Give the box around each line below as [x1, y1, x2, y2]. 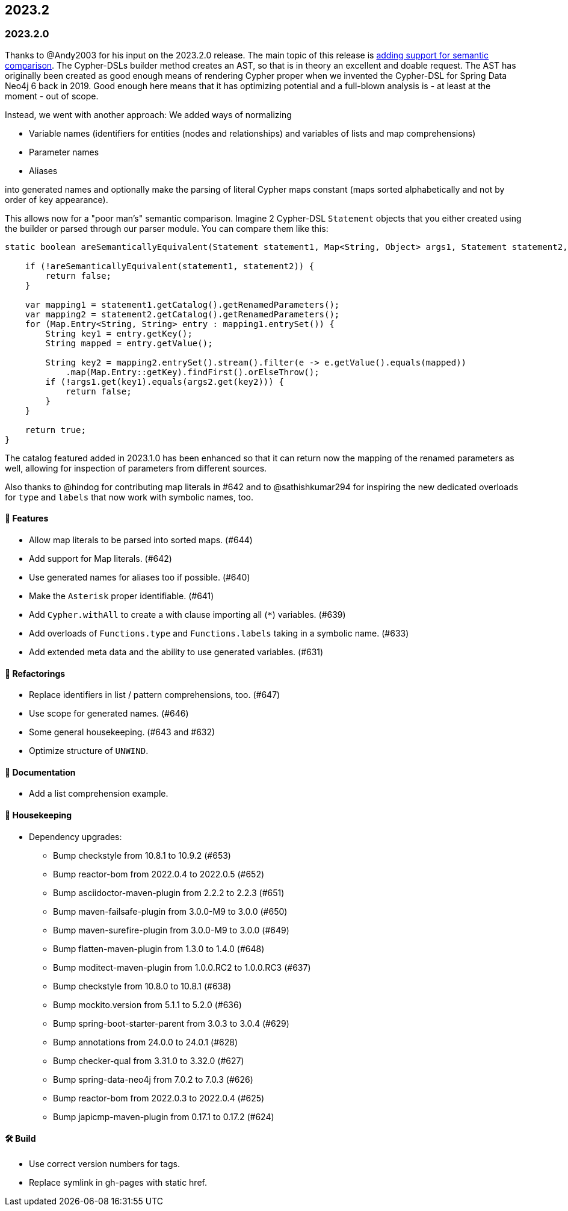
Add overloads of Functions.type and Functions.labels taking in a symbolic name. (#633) [29, 628, 409, 639]
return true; [25, 425, 86, 435]
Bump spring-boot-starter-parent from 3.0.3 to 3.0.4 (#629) [53, 1018, 289, 1029]
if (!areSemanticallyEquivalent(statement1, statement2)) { [25, 261, 315, 271]
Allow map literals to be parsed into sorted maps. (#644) [29, 535, 253, 546]
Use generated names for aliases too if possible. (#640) [29, 572, 250, 583]
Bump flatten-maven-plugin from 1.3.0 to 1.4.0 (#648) [53, 943, 265, 954]
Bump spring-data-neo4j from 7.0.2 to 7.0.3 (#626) [53, 1074, 253, 1085]
